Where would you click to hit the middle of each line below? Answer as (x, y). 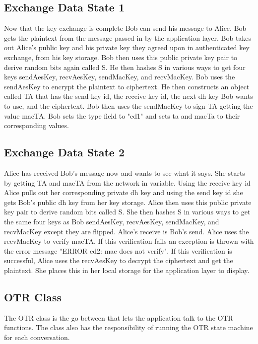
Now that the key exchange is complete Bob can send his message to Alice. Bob (125, 28)
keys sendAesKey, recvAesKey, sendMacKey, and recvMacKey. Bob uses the (120, 77)
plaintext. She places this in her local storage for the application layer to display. (127, 270)
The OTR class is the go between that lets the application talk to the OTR (119, 317)
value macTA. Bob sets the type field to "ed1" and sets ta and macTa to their (122, 115)
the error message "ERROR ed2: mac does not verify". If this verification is (118, 250)
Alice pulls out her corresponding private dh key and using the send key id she (124, 192)
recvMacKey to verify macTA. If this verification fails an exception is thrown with (129, 241)
